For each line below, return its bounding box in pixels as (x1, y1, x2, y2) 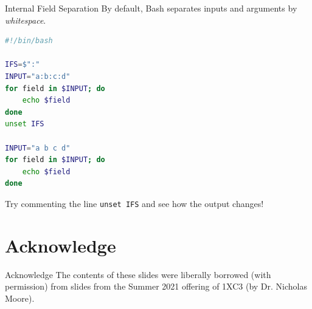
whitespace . (5, 13, 46, 26)
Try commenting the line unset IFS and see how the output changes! (5, 197, 264, 209)
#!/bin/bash (5, 36, 53, 46)
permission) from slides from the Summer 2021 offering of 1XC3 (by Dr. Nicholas (5, 280, 308, 293)
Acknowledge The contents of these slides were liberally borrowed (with (5, 268, 271, 280)
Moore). (5, 291, 35, 304)
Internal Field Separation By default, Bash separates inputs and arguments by (5, 2, 297, 14)
